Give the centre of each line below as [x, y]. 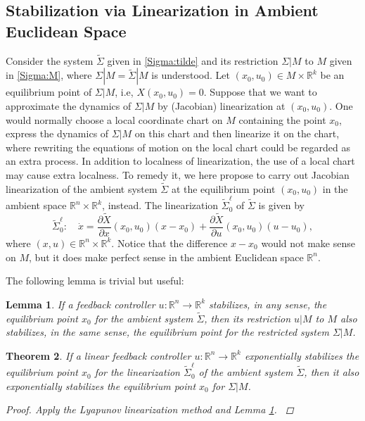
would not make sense [308, 243]
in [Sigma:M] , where [49, 75]
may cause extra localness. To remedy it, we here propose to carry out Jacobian [178, 174]
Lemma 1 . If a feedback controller [81, 304]
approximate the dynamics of [69, 106]
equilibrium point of [49, 92]
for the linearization [137, 372]
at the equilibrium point [223, 188]
